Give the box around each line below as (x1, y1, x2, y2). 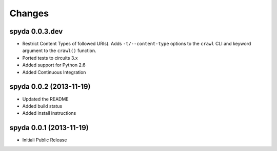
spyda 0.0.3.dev (9, 27, 63, 36)
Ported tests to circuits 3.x (22, 55, 78, 61)
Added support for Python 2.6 (22, 62, 86, 68)
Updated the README (22, 96, 69, 102)
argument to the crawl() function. (22, 47, 97, 54)
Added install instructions (22, 110, 76, 116)
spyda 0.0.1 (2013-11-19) (9, 123, 89, 132)
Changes (9, 8, 49, 19)
